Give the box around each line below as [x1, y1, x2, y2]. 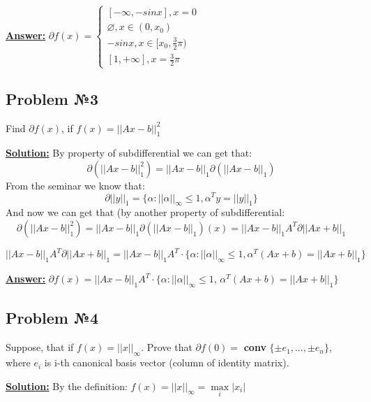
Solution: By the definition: [6, 378, 128, 393]
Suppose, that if [6, 340, 74, 354]
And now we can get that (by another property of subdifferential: [6, 205, 285, 220]
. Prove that [141, 340, 192, 354]
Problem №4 [6, 307, 99, 329]
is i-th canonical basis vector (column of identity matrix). [44, 355, 289, 370]
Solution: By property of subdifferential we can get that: [6, 145, 252, 160]
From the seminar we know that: [6, 178, 145, 192]
